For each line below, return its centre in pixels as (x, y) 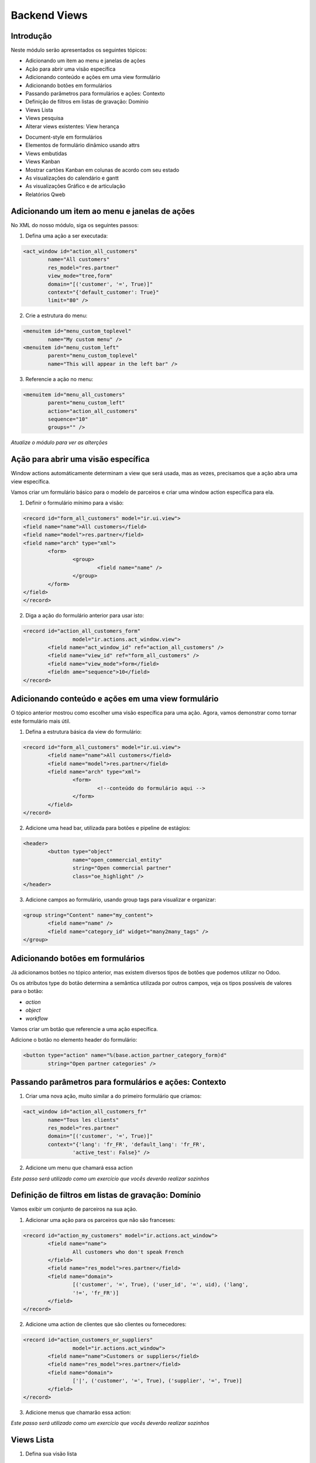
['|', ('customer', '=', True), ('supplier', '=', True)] (157, 1381)
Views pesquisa (44, 118)
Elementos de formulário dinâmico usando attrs (83, 145)
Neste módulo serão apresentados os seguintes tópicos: (79, 50)
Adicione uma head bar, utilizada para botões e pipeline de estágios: (108, 828)
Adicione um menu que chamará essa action (79, 1168)
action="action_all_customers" (92, 411)
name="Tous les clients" (83, 1120)
